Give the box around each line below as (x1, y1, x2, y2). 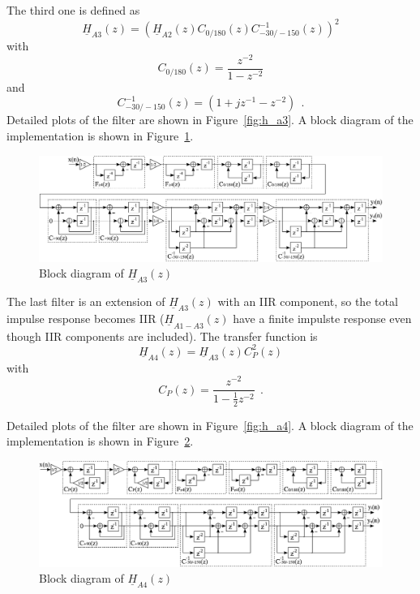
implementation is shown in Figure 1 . (6, 127, 194, 144)
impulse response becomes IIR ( (6, 310, 165, 327)
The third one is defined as (6, 2, 140, 18)
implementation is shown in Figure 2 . (6, 433, 194, 450)
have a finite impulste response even (233, 310, 412, 327)
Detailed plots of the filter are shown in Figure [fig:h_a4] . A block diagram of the (6, 416, 414, 433)
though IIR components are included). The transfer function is (6, 327, 318, 344)
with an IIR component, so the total (217, 293, 398, 310)
